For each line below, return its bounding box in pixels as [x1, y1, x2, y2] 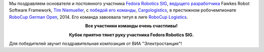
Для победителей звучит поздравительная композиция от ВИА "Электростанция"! [9, 40, 182, 46]
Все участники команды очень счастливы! [85, 23, 178, 29]
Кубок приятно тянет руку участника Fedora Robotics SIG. [69, 32, 194, 38]
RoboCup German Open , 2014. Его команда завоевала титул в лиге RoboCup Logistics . [9, 14, 188, 20]
